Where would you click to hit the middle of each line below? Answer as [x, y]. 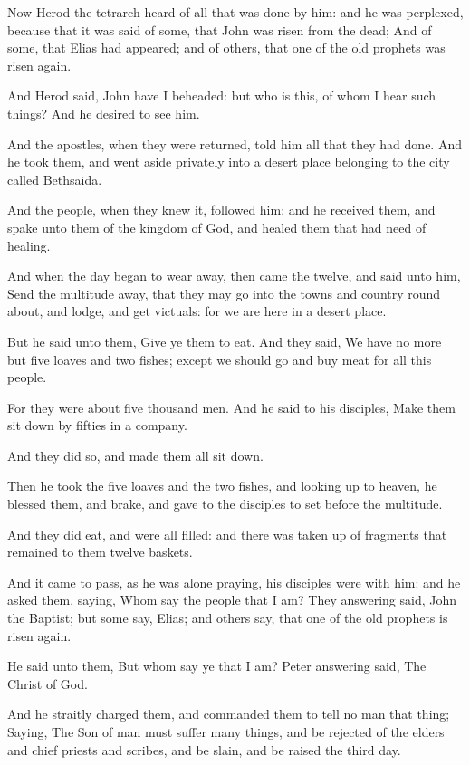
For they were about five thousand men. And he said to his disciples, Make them [231, 407]
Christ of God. [48, 683]
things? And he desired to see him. [104, 113]
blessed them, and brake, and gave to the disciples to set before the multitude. [225, 504]
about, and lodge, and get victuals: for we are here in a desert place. [197, 311]
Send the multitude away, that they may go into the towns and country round [224, 293]
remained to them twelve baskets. [100, 552]
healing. [29, 245]
